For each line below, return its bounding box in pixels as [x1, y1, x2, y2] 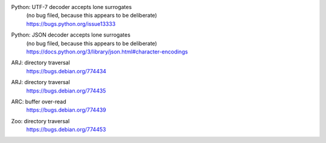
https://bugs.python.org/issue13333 [26, 20, 116, 27]
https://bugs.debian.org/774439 [26, 106, 107, 114]
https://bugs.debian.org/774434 [26, 67, 107, 75]
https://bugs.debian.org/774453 [26, 126, 106, 133]
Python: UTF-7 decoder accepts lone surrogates [11, 4, 132, 10]
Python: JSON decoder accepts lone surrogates [11, 31, 131, 38]
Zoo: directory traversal [11, 117, 70, 124]
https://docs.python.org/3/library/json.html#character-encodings [26, 48, 188, 55]
